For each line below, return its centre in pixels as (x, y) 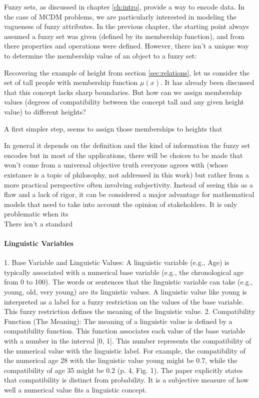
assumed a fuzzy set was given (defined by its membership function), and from (124, 36)
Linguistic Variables (39, 243)
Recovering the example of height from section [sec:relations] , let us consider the (127, 72)
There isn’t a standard (38, 223)
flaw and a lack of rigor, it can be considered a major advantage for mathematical (129, 194)
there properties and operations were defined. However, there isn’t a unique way (126, 46)
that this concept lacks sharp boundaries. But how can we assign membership (123, 92)
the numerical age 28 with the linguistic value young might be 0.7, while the (121, 360)
